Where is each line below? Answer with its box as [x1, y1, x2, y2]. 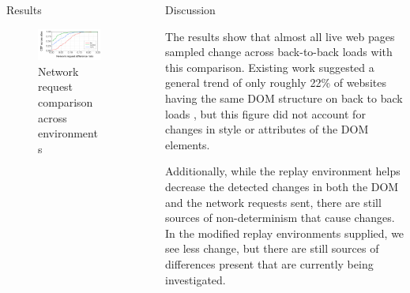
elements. [165, 136, 210, 152]
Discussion [165, 2, 216, 17]
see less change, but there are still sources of [165, 240, 379, 257]
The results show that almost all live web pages [165, 28, 395, 44]
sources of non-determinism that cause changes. [165, 209, 395, 226]
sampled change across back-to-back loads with [165, 43, 393, 60]
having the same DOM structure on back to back [165, 89, 403, 106]
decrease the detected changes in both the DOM [165, 178, 399, 194]
